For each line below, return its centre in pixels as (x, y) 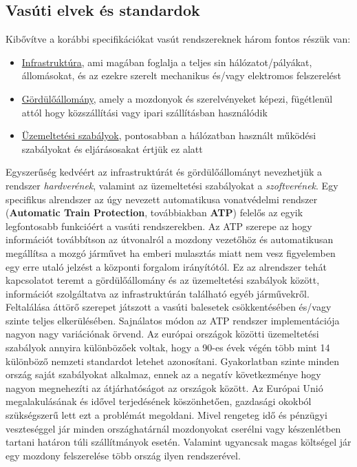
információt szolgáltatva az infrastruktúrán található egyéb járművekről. (158, 293)
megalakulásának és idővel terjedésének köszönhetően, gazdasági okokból (159, 401)
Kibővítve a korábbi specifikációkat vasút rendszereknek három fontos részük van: (178, 39)
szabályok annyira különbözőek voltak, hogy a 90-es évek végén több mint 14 (168, 347)
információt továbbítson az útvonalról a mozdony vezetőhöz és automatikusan (170, 239)
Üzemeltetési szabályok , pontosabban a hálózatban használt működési (169, 135)
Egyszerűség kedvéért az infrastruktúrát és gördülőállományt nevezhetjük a (164, 172)
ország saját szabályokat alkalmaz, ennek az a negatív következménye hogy (163, 374)
